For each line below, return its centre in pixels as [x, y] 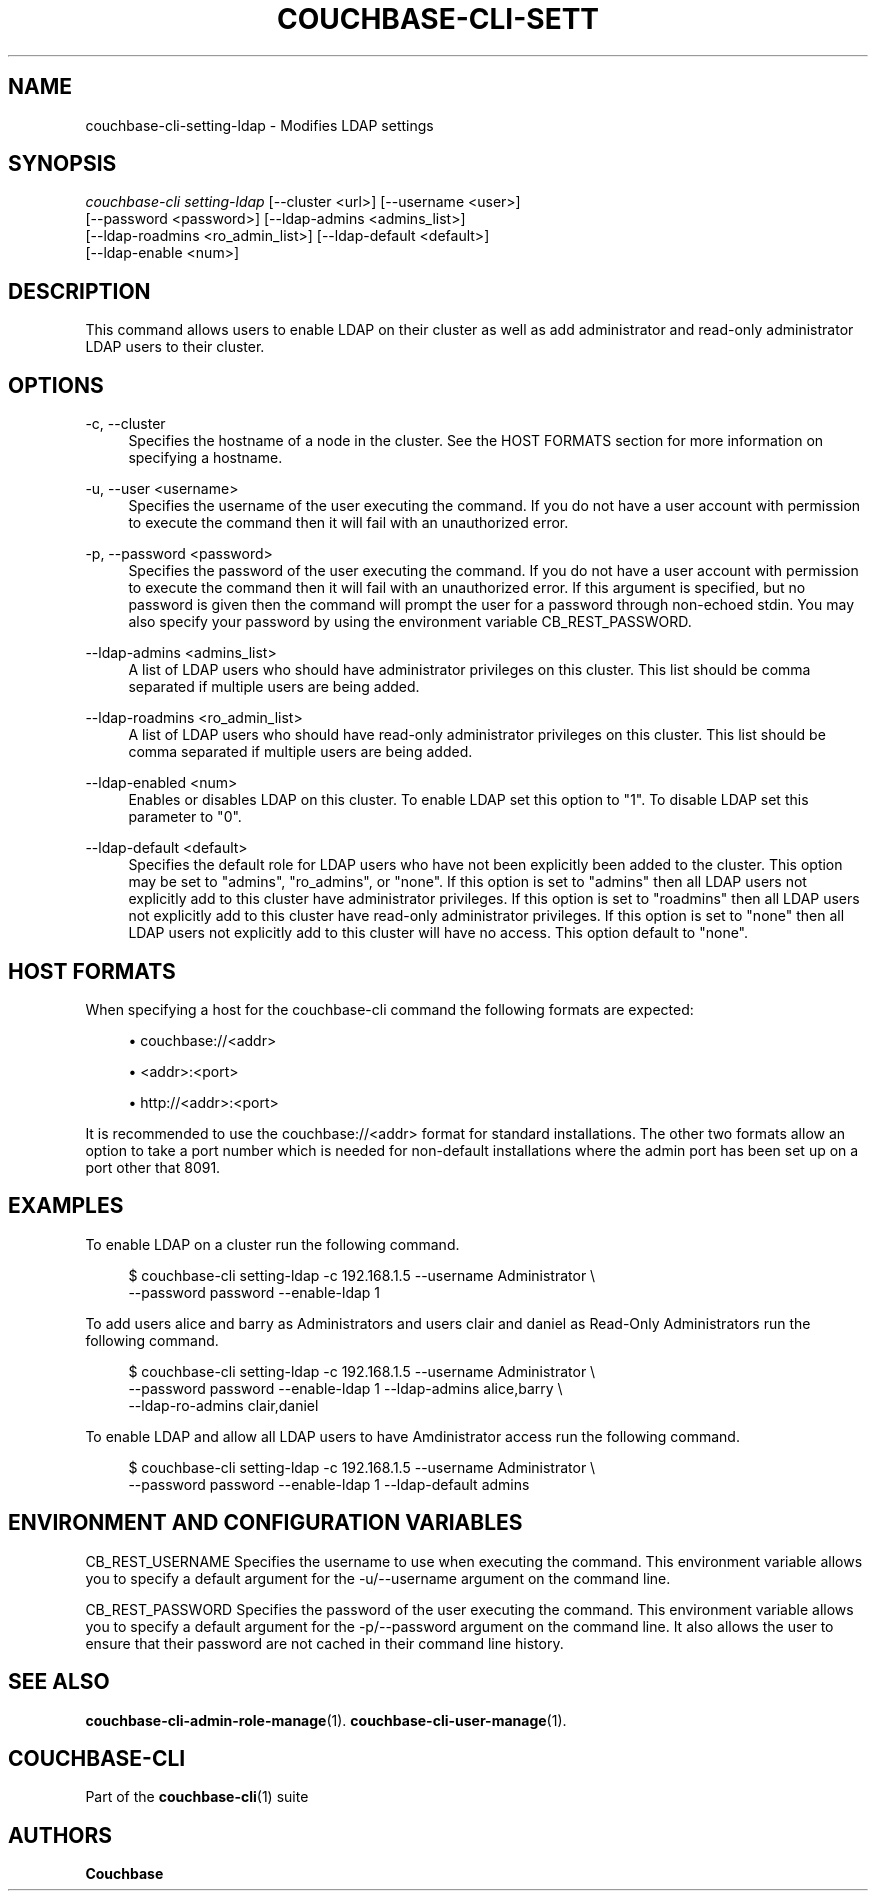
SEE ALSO [59, 1682]
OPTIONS [56, 385]
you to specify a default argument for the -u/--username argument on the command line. [378, 1578]
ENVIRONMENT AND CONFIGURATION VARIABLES [265, 1523]
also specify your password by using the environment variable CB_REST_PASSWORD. [410, 622]
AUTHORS [60, 1835]
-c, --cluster [125, 424]
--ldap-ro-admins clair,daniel [223, 1405]
